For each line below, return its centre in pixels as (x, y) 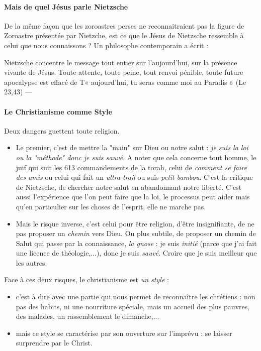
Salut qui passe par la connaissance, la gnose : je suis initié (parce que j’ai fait (136, 243)
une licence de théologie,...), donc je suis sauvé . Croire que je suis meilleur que (136, 253)
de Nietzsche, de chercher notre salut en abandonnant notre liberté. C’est (129, 187)
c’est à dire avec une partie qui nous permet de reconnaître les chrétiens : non (136, 297)
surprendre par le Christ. (54, 343)
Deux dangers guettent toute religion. (62, 130)
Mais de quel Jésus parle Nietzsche (66, 6)
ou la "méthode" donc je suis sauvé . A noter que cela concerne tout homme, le (136, 157)
